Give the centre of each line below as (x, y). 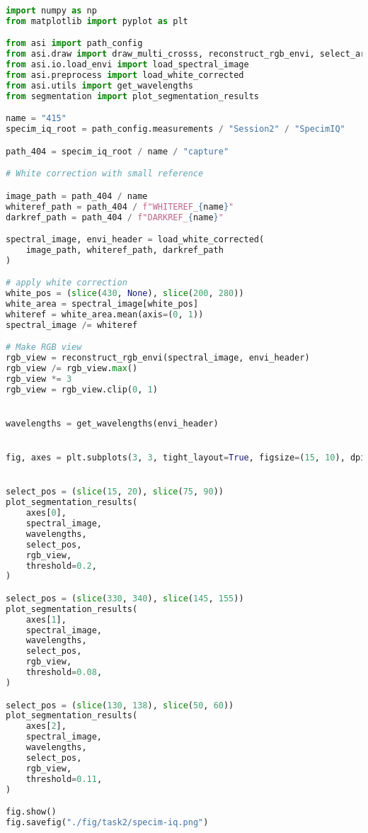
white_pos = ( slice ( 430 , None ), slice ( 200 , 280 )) (125, 294)
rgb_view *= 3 (39, 379)
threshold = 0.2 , (61, 566)
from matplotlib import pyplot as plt (97, 21)
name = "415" (36, 119)
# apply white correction (67, 283)
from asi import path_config (74, 44)
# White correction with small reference (105, 174)
